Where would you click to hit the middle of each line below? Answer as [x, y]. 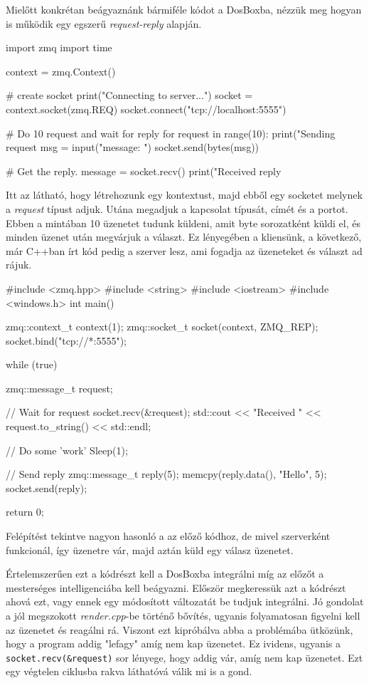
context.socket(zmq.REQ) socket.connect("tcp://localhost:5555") [146, 109]
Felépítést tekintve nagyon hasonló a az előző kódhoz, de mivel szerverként [168, 536]
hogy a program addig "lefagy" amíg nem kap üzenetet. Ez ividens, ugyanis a [173, 643]
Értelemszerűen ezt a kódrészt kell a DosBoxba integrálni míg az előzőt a [165, 574]
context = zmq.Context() [61, 71]
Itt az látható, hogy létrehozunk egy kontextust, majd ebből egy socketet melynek [184, 195]
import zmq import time [59, 47]
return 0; [25, 512]
